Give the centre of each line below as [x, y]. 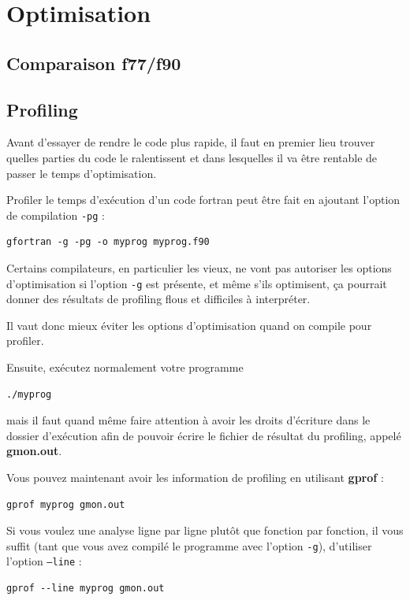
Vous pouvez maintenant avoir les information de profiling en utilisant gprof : [195, 477]
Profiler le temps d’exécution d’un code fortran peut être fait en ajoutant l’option [203, 200]
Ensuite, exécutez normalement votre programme [125, 367]
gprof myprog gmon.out [66, 504]
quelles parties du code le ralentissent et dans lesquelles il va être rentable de [192, 157]
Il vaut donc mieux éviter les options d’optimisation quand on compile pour [189, 325]
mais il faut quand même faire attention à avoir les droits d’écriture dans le [188, 420]
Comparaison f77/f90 [94, 63]
